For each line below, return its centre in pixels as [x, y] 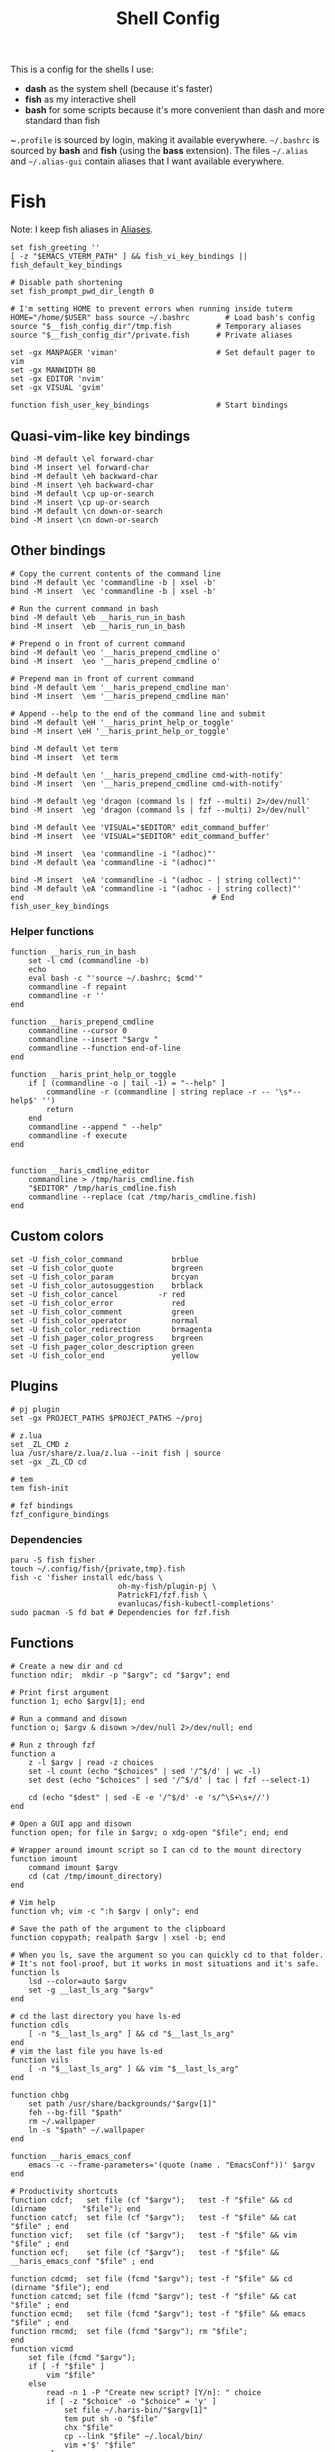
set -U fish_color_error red [98, 1303]
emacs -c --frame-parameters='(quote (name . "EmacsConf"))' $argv [171, 2165]
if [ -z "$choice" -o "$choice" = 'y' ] [131, 2401]
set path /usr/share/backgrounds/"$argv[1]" [122, 2103]
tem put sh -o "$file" [111, 2418]
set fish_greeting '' [55, 248]
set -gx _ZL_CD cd [48, 1462]
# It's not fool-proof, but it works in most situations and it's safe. [165, 1963]
